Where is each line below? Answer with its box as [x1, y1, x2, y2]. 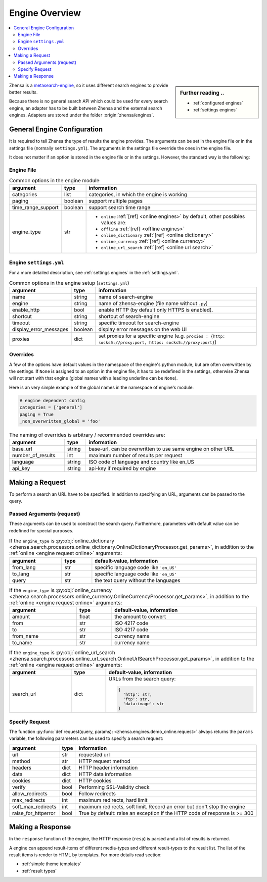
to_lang [12, 570, 30, 577]
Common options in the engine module [9, 177, 100, 184]
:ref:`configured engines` [192, 100, 243, 106]
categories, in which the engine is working [89, 191, 187, 198]
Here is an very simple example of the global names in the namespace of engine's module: [9, 384, 194, 390]
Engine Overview [9, 7, 81, 18]
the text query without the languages [94, 577, 180, 584]
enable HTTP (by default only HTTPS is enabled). [98, 306, 213, 313]
